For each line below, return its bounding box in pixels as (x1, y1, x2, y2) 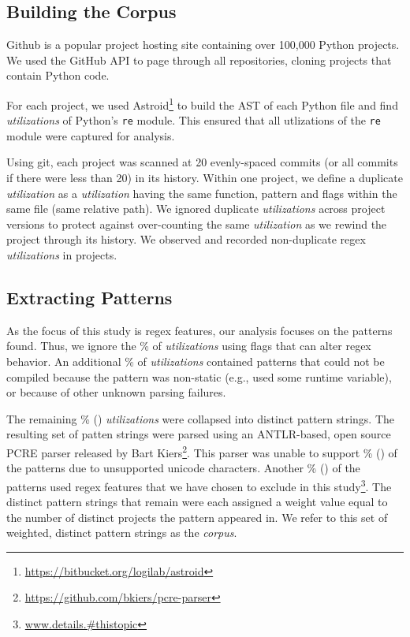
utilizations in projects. (6, 247, 117, 263)
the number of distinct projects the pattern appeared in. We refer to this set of (6, 508, 388, 525)
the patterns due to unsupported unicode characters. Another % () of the (6, 460, 360, 476)
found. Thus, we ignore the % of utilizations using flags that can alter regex (6, 337, 371, 354)
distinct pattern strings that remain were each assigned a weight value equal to (6, 494, 388, 510)
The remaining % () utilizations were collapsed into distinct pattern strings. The (6, 410, 395, 427)
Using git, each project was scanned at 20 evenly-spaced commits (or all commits (6, 154, 398, 170)
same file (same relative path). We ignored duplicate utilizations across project (6, 200, 386, 217)
